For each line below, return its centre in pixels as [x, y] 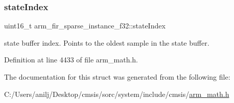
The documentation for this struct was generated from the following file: [117, 77]
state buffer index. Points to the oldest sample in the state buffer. [107, 42]
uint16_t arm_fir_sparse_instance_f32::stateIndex [85, 26]
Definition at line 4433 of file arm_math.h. [71, 60]
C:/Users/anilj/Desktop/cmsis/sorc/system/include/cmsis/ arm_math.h [117, 94]
